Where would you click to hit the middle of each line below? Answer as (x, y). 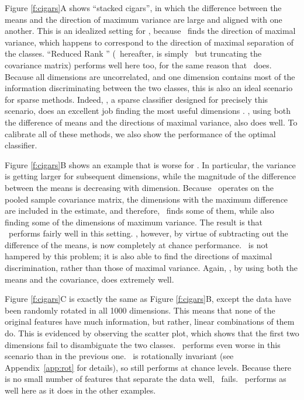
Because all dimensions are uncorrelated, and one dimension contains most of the (150, 76)
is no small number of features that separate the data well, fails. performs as (146, 379)
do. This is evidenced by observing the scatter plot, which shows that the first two (152, 333)
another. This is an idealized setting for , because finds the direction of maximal (150, 31)
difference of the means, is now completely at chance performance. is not (137, 244)
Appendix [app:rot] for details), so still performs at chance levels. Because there (148, 367)
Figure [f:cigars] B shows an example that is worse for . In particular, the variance (150, 164)
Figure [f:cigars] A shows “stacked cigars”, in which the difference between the (143, 8)
